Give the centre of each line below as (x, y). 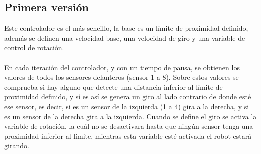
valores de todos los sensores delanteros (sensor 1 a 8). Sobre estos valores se (121, 77)
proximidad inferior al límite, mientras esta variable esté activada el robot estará (128, 136)
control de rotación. (34, 48)
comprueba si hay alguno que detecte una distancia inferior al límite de (113, 87)
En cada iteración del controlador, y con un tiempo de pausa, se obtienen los (122, 67)
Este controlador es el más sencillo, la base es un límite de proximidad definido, (126, 28)
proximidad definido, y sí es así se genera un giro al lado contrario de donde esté (128, 97)
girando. (17, 146)
